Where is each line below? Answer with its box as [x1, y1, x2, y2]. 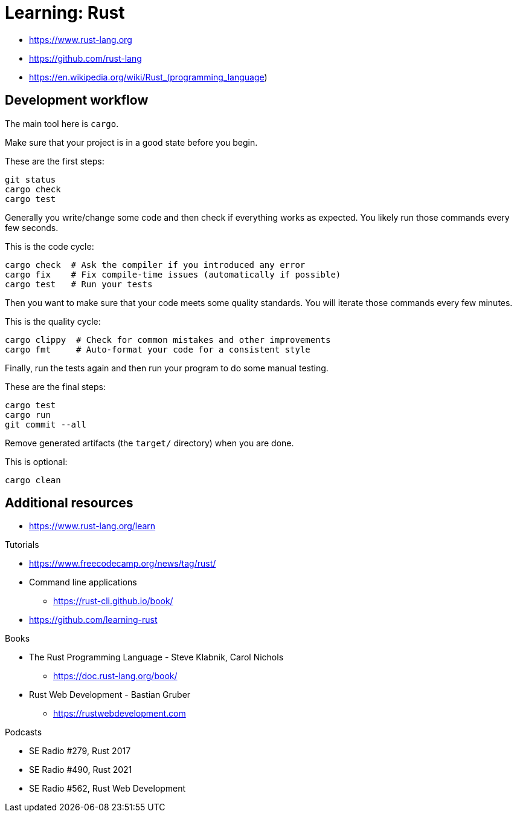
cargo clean [5, 475, 61, 485]
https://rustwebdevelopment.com [53, 708, 186, 719]
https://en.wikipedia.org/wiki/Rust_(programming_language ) [29, 71, 268, 82]
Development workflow [5, 93, 149, 108]
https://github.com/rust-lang [29, 53, 142, 63]
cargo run [5, 409, 51, 420]
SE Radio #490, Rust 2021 [29, 764, 132, 775]
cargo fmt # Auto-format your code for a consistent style [5, 344, 310, 354]
